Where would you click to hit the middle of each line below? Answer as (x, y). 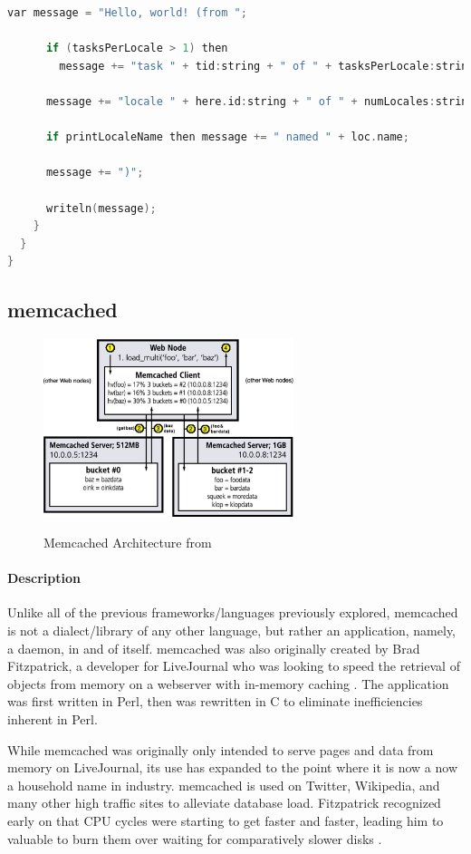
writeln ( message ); (101, 208)
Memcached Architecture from (128, 543)
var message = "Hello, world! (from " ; (127, 13)
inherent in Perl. (53, 719)
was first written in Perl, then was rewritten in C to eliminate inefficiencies (215, 701)
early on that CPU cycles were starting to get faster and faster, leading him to (226, 820)
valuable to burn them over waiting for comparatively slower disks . (195, 838)
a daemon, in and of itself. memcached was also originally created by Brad (214, 648)
